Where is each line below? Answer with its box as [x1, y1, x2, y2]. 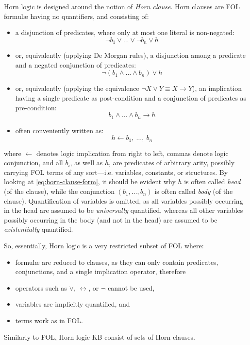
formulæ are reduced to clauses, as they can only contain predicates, [15, 257, 218, 267]
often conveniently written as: [15, 125, 104, 135]
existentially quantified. [4, 224, 73, 234]
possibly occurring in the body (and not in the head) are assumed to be [4, 214, 217, 224]
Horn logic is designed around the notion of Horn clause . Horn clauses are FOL [4, 1, 240, 11]
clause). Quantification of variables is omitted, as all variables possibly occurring [4, 195, 243, 206]
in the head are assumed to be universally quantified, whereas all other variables [4, 205, 243, 215]
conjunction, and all [4, 157, 63, 168]
